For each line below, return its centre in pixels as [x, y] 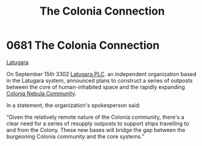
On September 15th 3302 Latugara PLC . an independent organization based [101, 74]
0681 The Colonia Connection [83, 45]
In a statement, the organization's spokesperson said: [74, 105]
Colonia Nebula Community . [41, 93]
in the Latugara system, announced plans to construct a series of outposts [99, 80]
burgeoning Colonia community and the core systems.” [75, 136]
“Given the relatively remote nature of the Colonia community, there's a [95, 117]
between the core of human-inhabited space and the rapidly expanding [96, 87]
